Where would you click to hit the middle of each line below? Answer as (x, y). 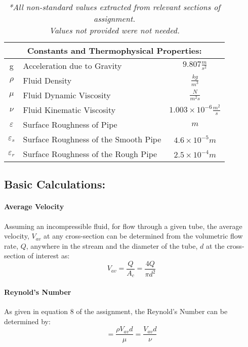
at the (215, 245)
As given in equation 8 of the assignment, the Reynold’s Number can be (116, 311)
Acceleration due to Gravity (72, 66)
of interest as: (49, 256)
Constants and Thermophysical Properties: (114, 50)
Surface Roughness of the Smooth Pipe (92, 139)
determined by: (27, 321)
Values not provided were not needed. (114, 30)
